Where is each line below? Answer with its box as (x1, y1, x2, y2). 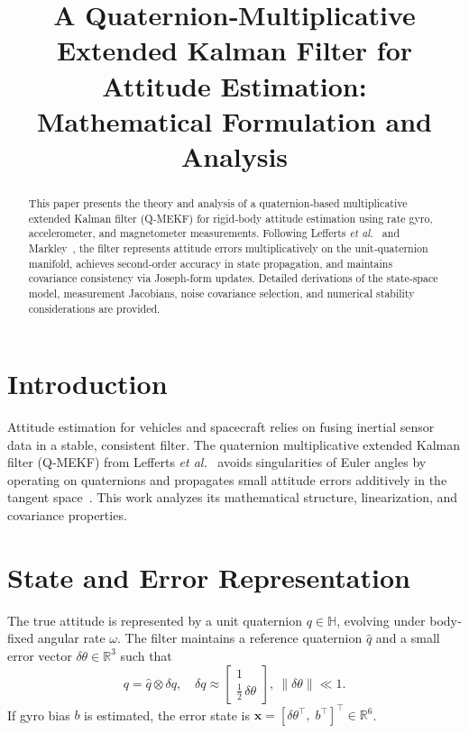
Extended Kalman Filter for (56, 32, 413, 69)
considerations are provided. (28, 300, 161, 316)
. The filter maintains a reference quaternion (116, 628, 363, 647)
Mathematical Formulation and (37, 102, 432, 139)
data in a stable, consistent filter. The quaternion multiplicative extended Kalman (7, 435, 460, 454)
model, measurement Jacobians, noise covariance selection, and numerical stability (28, 285, 415, 300)
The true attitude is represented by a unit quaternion (7, 610, 302, 629)
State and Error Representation (7, 558, 410, 595)
